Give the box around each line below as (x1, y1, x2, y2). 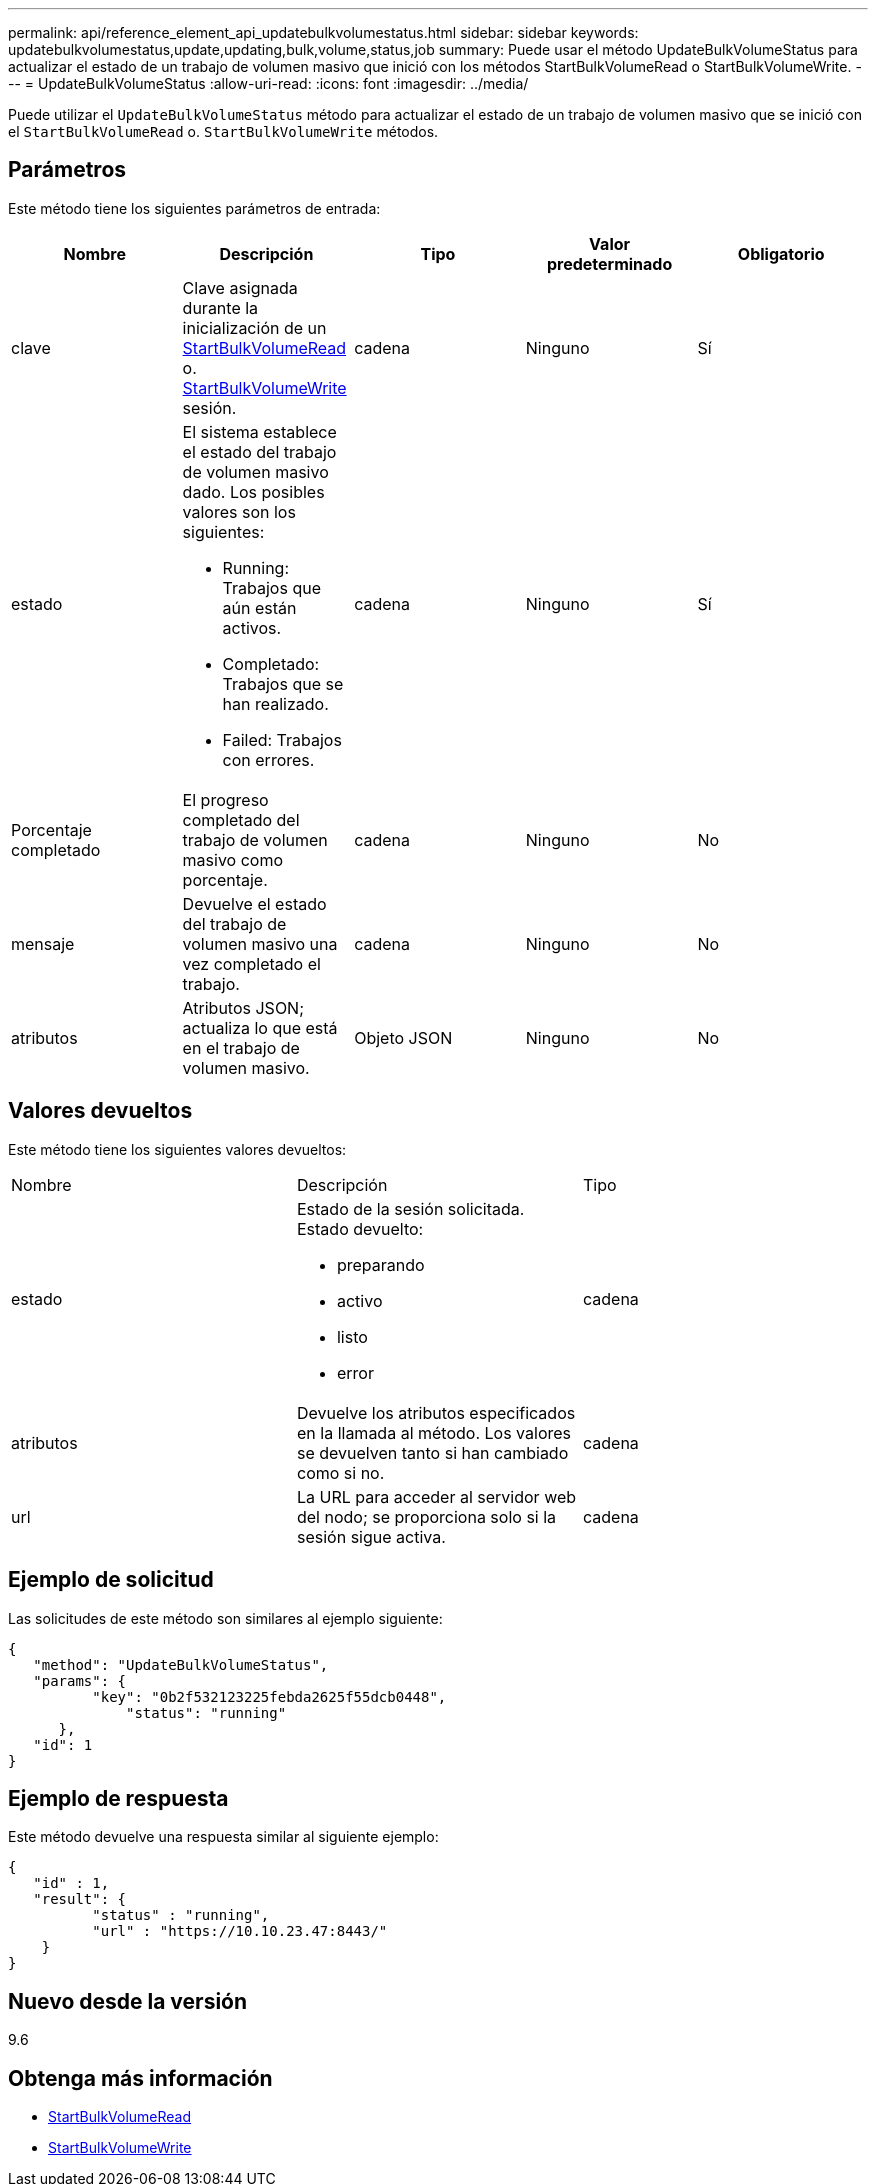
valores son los (182, 501, 296, 522)
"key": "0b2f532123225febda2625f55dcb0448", (92, 1688, 447, 1705)
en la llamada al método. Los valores (296, 1422, 571, 1443)
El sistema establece (182, 421, 337, 442)
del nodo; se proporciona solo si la (296, 1506, 557, 1527)
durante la (182, 297, 259, 318)
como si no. (296, 1462, 385, 1483)
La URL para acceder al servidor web (296, 1486, 577, 1507)
